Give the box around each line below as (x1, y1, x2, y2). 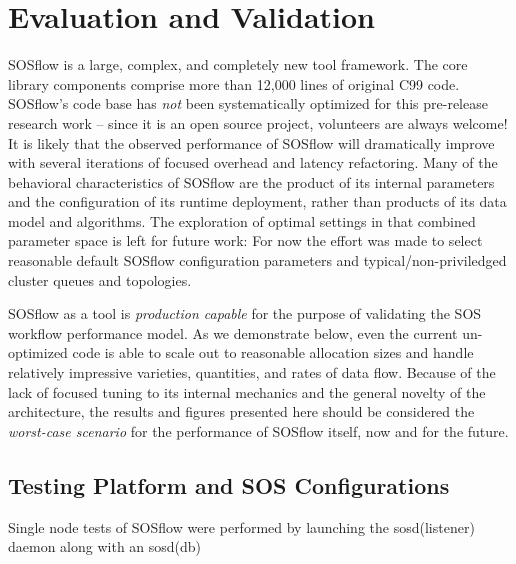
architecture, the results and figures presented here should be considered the (8, 401, 475, 422)
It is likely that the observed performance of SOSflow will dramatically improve (8, 132, 495, 153)
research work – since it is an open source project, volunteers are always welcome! (8, 112, 508, 133)
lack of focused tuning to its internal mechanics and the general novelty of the (8, 381, 486, 402)
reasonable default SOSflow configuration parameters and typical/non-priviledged (8, 250, 507, 271)
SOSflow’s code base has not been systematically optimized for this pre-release (8, 93, 488, 114)
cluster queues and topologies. (8, 269, 192, 290)
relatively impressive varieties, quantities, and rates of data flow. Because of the (8, 362, 496, 383)
